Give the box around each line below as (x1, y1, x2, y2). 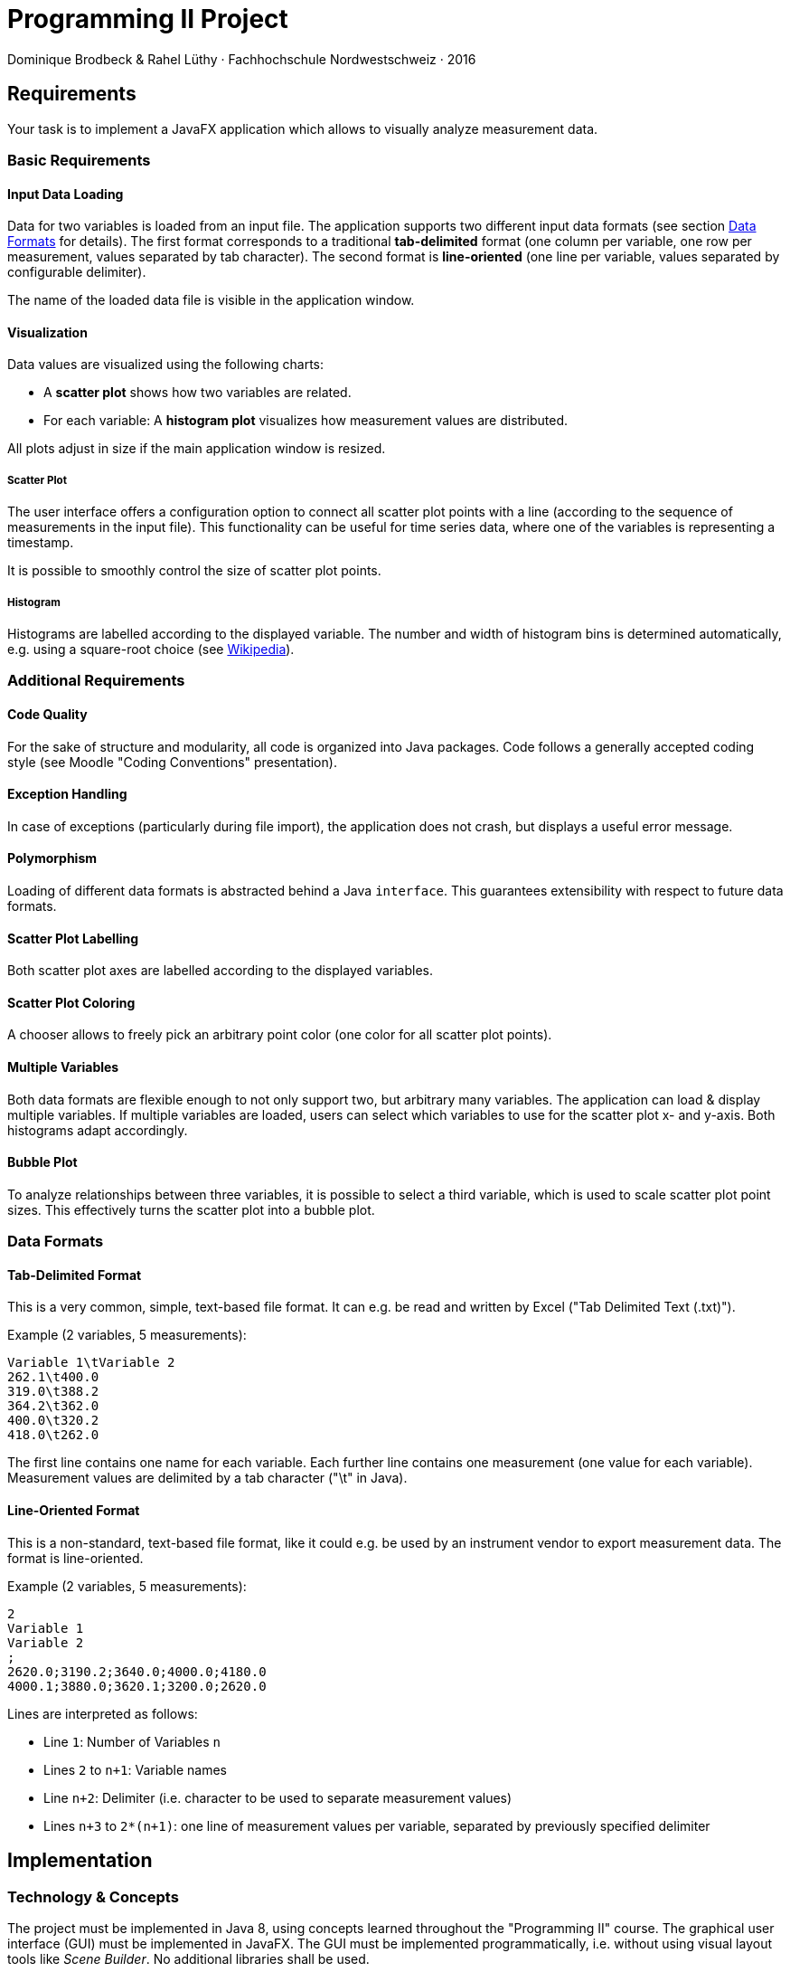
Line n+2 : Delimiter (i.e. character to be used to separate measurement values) (43, 1789, 513, 1806)
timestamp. (7, 535, 74, 551)
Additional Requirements (7, 671, 185, 690)
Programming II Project (7, 4, 288, 34)
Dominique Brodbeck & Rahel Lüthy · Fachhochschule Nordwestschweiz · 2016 (7, 51, 476, 67)
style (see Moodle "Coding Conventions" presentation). (7, 754, 337, 770)
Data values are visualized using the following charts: (7, 356, 324, 373)
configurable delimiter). (7, 264, 146, 280)
